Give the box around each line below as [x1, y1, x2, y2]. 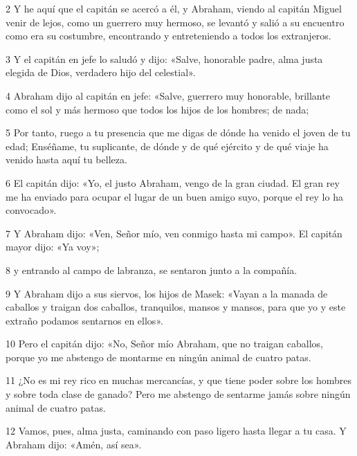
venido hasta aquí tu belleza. [6, 152, 127, 167]
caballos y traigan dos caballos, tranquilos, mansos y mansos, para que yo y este [6, 300, 346, 314]
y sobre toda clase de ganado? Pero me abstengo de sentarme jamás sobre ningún [6, 387, 351, 401]
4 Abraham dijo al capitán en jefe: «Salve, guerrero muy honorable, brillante [6, 88, 330, 102]
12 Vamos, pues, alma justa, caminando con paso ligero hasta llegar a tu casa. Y [6, 423, 347, 438]
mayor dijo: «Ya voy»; [6, 239, 100, 254]
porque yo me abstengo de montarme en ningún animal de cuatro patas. [6, 349, 311, 364]
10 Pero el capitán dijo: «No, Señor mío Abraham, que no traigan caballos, [6, 336, 323, 351]
